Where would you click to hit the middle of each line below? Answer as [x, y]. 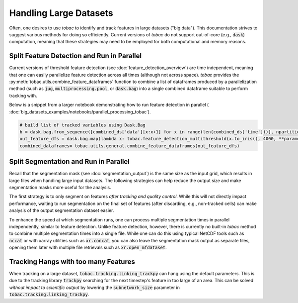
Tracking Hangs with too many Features [72, 261]
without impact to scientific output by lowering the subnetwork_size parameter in [95, 287]
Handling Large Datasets [61, 13]
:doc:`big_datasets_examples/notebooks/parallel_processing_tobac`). [80, 111]
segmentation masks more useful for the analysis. [60, 188]
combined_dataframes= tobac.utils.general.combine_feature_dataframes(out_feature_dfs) [130, 146]
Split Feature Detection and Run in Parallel [75, 56]
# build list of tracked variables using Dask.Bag [83, 125]
